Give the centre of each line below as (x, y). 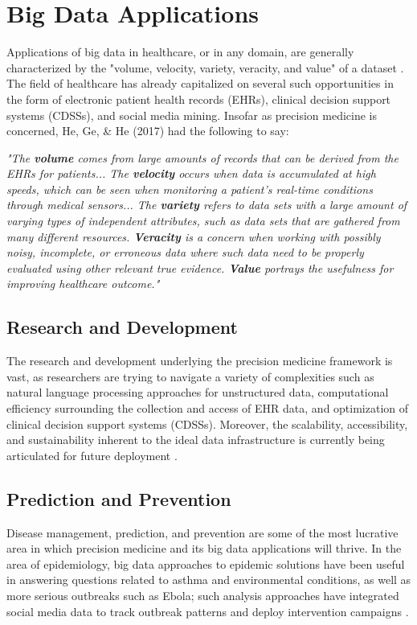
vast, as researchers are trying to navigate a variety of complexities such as (190, 376)
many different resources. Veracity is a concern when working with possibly (194, 236)
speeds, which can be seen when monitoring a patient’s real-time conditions (190, 189)
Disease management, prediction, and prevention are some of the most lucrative (202, 532)
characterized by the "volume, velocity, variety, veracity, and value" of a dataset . (205, 67)
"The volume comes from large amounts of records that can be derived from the (202, 157)
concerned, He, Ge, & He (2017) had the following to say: (148, 131)
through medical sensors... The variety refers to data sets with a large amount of (207, 205)
